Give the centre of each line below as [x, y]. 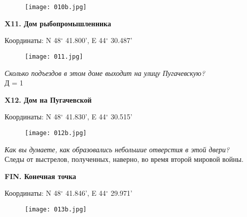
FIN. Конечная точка [41, 176]
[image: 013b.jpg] [56, 209]
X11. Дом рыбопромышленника [58, 23]
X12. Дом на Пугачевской [48, 99]
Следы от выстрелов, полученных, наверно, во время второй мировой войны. [124, 159]
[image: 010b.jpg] [56, 7]
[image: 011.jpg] [54, 56]
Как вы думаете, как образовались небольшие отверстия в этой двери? [117, 149]
